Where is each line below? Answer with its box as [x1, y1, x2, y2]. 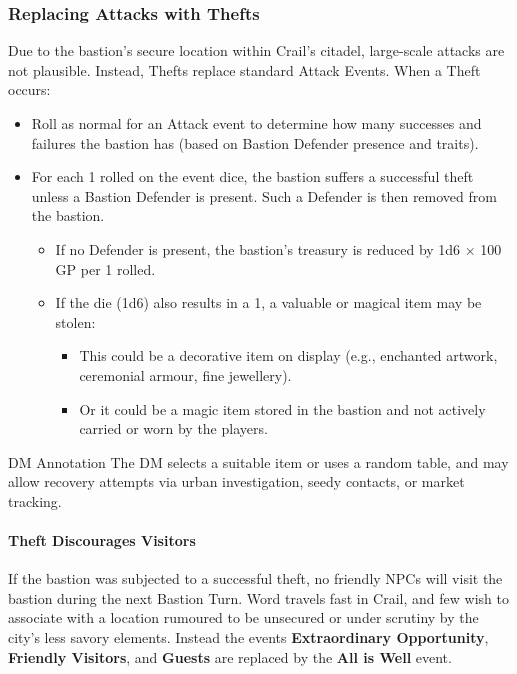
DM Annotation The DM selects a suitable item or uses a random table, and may [8, 451, 509, 472]
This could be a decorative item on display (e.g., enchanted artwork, [79, 345, 498, 366]
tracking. [8, 490, 62, 511]
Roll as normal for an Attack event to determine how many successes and [31, 113, 482, 133]
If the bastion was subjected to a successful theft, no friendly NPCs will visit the [8, 568, 503, 589]
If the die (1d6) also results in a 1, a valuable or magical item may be [55, 292, 482, 313]
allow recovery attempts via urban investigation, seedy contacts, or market [8, 471, 465, 492]
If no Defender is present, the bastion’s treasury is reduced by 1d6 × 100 [55, 238, 502, 259]
